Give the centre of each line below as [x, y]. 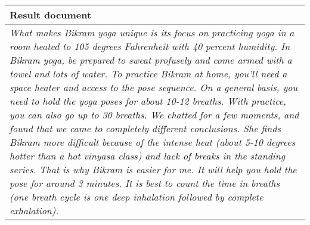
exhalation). [34, 210]
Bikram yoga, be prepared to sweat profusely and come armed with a [151, 60]
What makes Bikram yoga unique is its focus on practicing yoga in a [152, 32]
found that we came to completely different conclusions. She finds [145, 128]
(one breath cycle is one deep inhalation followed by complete [137, 197]
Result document [51, 15]
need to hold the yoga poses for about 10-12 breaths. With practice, [148, 101]
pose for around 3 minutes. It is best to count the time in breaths [145, 183]
